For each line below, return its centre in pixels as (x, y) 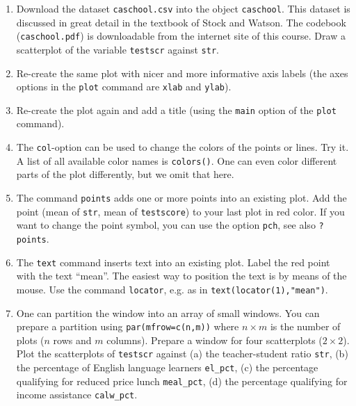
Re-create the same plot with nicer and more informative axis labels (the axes (182, 73)
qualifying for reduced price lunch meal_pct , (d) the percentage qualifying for (182, 381)
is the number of (305, 326)
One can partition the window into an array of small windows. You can (168, 312)
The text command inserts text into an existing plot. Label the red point (173, 262)
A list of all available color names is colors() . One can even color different (177, 160)
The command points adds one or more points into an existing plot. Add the (181, 197)
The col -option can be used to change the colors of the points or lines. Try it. (183, 147)
